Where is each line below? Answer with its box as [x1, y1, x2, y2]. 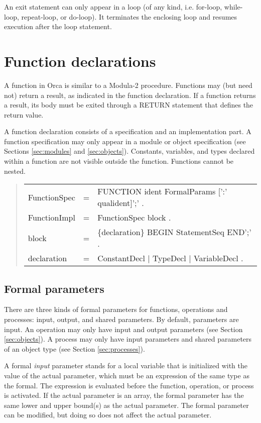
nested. [4, 165, 26, 176]
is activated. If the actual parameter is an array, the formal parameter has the [4, 390, 244, 400]
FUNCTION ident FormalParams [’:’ [97, 185, 227, 197]
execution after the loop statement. [4, 21, 112, 32]
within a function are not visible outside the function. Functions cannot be [4, 156, 234, 166]
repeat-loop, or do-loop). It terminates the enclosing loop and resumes [21, 11, 237, 22]
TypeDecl [152, 252, 186, 264]
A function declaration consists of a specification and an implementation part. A [4, 126, 251, 137]
